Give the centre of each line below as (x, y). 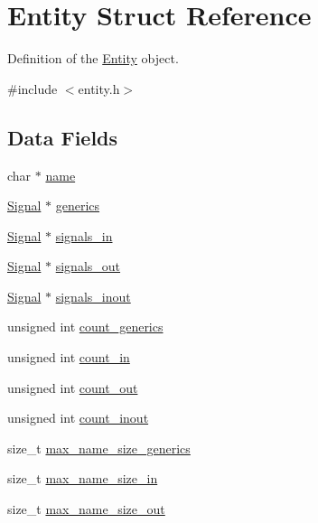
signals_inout (93, 296)
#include (33, 88)
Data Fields (63, 137)
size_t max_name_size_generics (99, 448)
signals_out (88, 266)
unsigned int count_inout (78, 418)
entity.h (99, 88)
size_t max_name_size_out (86, 509)
